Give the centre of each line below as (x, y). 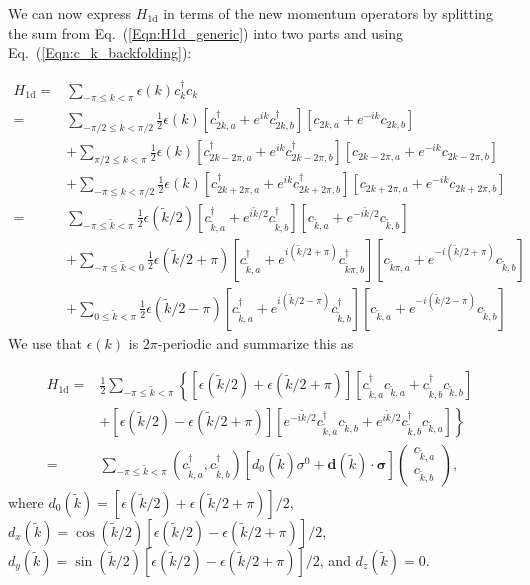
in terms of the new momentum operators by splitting (328, 13)
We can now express (70, 13)
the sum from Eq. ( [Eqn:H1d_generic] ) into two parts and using (206, 32)
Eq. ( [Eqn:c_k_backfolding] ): (100, 52)
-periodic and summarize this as (255, 343)
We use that (45, 343)
